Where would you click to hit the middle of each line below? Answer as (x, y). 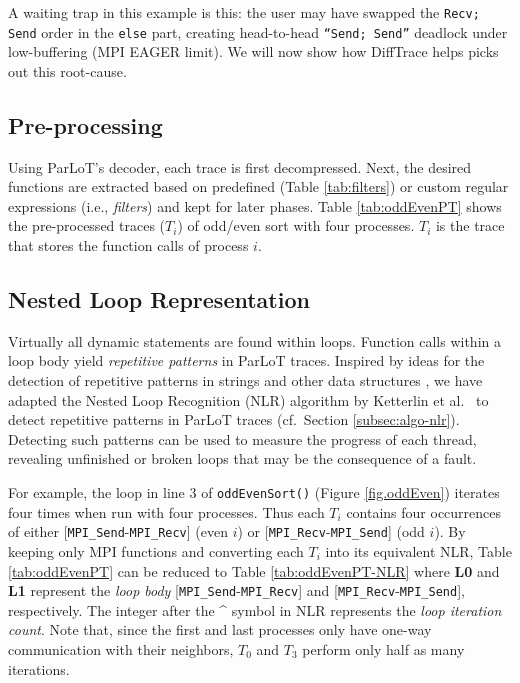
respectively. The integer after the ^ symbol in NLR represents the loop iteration (255, 609)
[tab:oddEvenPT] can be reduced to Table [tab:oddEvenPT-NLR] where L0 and (254, 570)
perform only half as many (383, 648)
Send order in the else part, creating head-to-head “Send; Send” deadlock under (258, 31)
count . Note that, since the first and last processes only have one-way (220, 629)
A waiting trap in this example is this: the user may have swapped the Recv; (244, 12)
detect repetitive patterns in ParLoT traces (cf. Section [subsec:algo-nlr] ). (234, 419)
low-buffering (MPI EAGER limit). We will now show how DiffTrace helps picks (253, 51)
